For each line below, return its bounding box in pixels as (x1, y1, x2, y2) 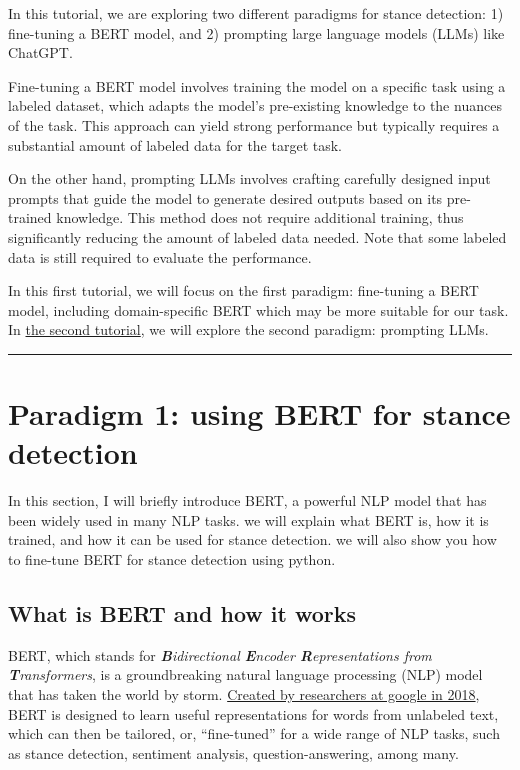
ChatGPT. (8, 42, 73, 63)
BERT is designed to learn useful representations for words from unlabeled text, (8, 703, 499, 724)
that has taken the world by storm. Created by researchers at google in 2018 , (8, 683, 480, 704)
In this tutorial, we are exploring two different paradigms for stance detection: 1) (8, 3, 504, 23)
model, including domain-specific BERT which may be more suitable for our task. (8, 299, 509, 320)
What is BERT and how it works (8, 597, 356, 628)
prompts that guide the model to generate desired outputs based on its (8, 187, 443, 208)
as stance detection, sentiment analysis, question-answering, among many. (8, 742, 459, 763)
